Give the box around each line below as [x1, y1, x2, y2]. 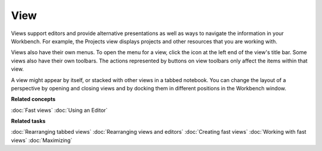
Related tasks [11, 118, 46, 125]
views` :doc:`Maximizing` [11, 137, 73, 144]
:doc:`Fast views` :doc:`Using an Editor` [11, 106, 108, 114]
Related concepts [11, 96, 56, 103]
